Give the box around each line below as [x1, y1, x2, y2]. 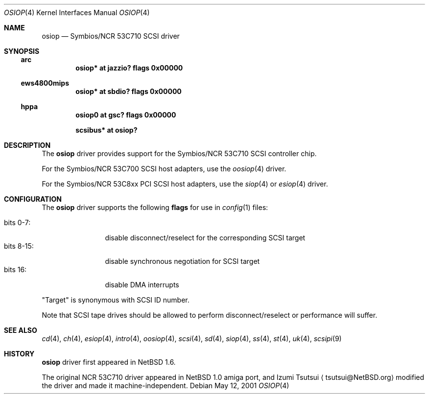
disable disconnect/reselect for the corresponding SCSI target [105, 234, 306, 242]
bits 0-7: [4, 218, 31, 227]
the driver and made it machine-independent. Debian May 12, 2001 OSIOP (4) [42, 381, 289, 390]
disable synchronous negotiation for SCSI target [105, 257, 260, 265]
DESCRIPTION [4, 141, 51, 149]
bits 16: [4, 265, 27, 274]
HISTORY [4, 350, 35, 358]
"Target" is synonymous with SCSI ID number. [42, 296, 190, 304]
